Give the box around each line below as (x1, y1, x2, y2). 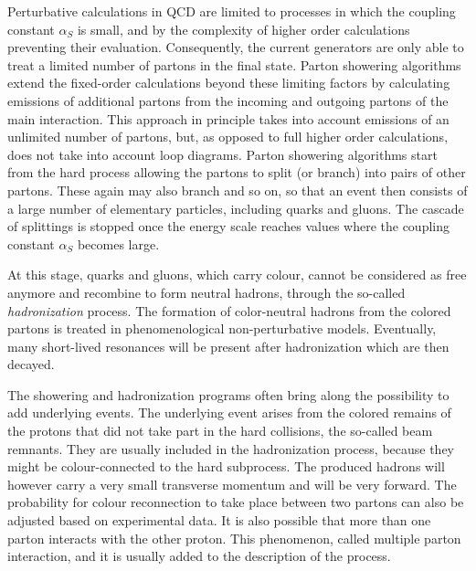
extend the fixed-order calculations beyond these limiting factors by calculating (7, 73, 450, 92)
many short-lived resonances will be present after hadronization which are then (7, 336, 450, 355)
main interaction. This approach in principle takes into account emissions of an (7, 109, 450, 128)
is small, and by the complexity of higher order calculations (77, 19, 410, 38)
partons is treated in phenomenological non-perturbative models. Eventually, (7, 319, 437, 338)
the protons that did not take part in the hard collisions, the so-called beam (7, 421, 433, 440)
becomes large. (77, 234, 160, 253)
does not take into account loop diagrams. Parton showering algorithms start (7, 144, 438, 164)
